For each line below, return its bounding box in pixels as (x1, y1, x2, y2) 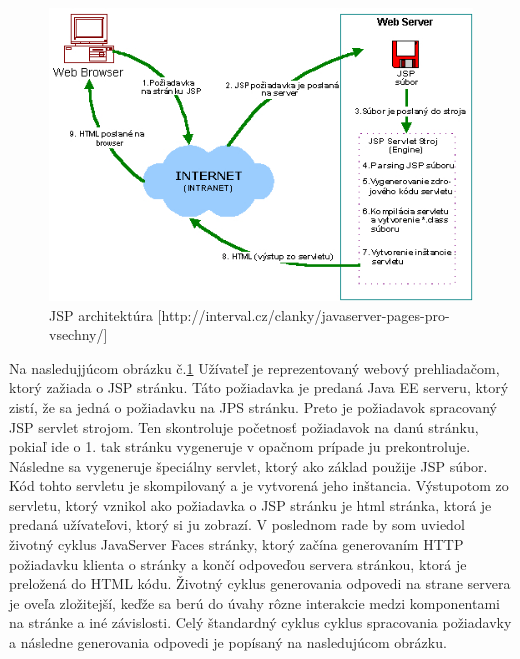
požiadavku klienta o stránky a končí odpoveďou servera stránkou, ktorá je (9, 553, 467, 574)
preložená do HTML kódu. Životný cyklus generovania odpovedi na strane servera (9, 573, 511, 594)
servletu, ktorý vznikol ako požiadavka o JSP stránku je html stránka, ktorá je (9, 494, 492, 515)
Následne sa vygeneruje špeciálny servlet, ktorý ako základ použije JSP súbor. (9, 455, 488, 476)
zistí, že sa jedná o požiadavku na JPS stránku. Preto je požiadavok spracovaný (9, 396, 497, 417)
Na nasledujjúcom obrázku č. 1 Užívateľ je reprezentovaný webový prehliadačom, (9, 357, 500, 378)
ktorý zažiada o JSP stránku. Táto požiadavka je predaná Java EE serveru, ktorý (9, 377, 509, 398)
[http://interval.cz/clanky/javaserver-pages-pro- (157, 304, 450, 325)
